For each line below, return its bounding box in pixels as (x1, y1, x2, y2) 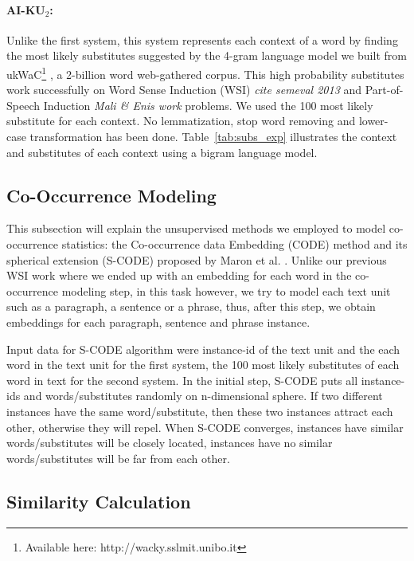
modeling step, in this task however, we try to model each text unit (61, 282, 391, 299)
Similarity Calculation (6, 488, 191, 513)
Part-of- (365, 81, 404, 98)
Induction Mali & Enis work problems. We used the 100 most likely (43, 96, 373, 113)
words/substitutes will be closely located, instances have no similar (6, 434, 333, 451)
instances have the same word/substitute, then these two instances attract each (6, 402, 393, 419)
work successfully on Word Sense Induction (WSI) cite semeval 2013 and (6, 81, 362, 98)
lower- (358, 112, 389, 129)
